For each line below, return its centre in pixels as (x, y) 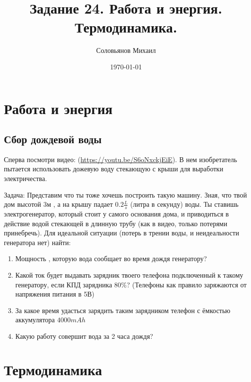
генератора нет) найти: (37, 242)
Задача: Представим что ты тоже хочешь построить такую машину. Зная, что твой (125, 194)
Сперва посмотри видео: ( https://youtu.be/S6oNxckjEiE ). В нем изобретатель (121, 159)
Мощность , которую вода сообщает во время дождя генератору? (111, 258)
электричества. (25, 178)
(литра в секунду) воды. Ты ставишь (184, 204)
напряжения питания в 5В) (55, 294)
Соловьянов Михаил (126, 50)
